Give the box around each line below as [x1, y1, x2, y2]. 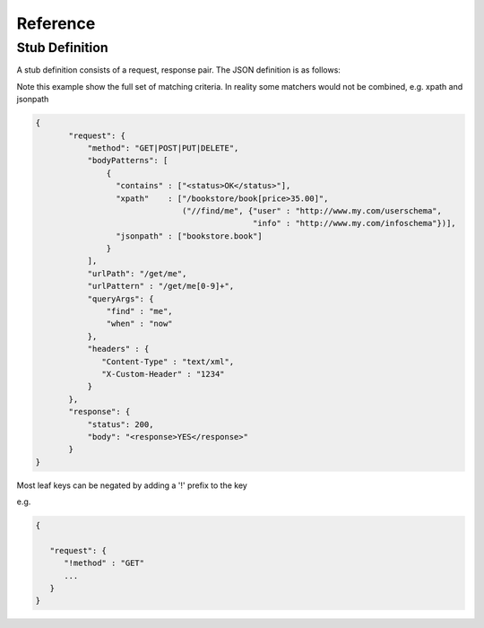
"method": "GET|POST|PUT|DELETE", [87, 143, 239, 153]
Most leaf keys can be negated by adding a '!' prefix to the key [16, 480, 248, 491]
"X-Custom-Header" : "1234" [101, 369, 225, 379]
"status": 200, [87, 419, 154, 430]
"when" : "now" [106, 318, 174, 329]
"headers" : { [87, 344, 150, 354]
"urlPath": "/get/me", [87, 268, 187, 278]
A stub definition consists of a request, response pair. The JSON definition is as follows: [16, 65, 341, 75]
